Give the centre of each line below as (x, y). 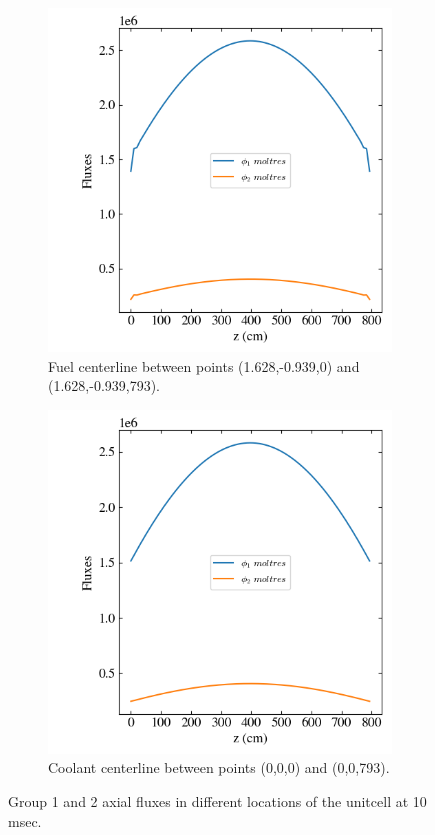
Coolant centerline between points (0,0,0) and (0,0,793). (219, 767)
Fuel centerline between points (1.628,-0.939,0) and (204, 365)
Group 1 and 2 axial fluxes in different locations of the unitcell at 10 (217, 800)
